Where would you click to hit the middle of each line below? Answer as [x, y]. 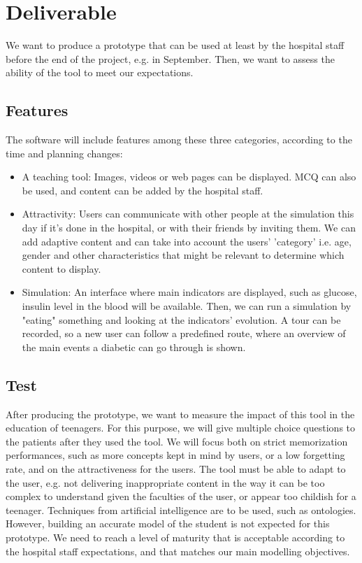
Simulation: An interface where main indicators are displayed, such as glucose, [189, 292]
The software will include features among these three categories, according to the [179, 140]
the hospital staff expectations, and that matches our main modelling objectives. [178, 551]
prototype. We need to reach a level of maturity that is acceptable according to [175, 537]
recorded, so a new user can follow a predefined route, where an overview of [184, 333]
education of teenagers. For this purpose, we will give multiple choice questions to [181, 428]
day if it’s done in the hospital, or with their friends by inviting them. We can [189, 228]
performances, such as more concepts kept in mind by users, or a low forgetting [175, 455]
